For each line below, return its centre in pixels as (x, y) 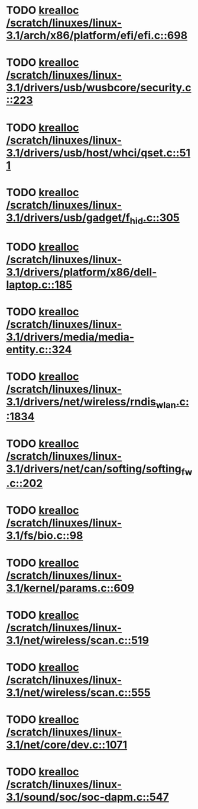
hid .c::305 (155, 219)
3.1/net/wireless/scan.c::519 (78, 640)
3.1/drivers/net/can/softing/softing (94, 469)
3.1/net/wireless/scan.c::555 (78, 693)
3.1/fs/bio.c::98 (45, 535)
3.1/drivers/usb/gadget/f (68, 218)
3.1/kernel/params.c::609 (70, 588)
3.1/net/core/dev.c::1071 (67, 745)
